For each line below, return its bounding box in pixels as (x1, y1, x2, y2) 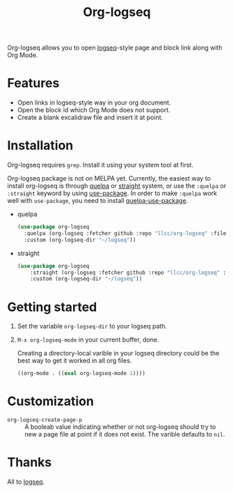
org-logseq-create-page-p (7, 416, 82, 424)
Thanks (7, 455, 52, 471)
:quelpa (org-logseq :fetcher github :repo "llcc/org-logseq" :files (24, 229, 230, 237)
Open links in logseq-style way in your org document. (17, 98, 172, 107)
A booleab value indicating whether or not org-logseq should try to (24, 423, 216, 431)
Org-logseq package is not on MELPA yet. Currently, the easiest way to (7, 174, 211, 183)
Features (7, 75, 60, 91)
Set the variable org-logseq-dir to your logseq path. (17, 322, 168, 331)
